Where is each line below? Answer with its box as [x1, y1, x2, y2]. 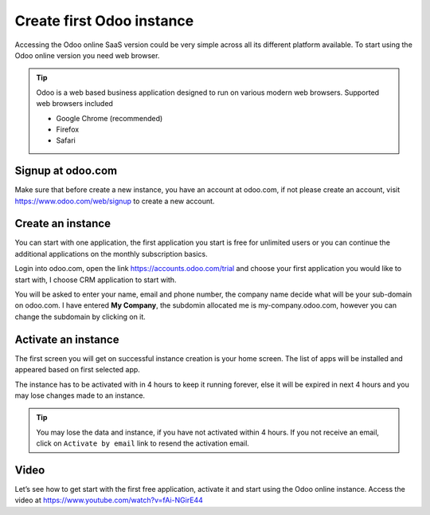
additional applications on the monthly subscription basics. [14, 249, 208, 258]
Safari [56, 136, 76, 145]
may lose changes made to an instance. [14, 391, 146, 400]
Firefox [56, 124, 80, 134]
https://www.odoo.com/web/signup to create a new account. [14, 196, 215, 206]
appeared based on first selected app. [14, 365, 141, 375]
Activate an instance [14, 332, 119, 346]
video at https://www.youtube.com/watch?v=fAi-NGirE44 [14, 495, 203, 505]
